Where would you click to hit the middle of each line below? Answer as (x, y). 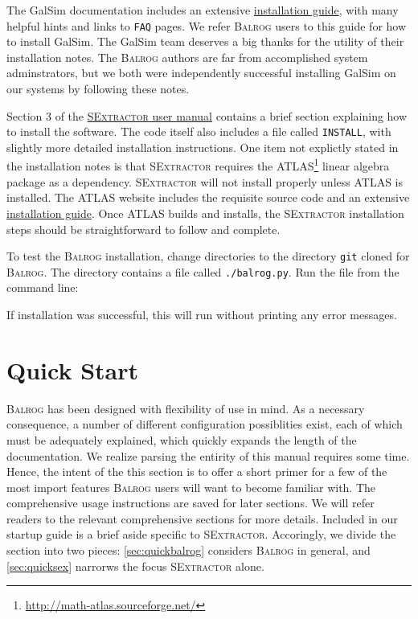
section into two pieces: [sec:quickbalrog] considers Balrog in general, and (189, 550)
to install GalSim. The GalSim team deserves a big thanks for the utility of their (205, 41)
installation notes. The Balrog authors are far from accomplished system (187, 57)
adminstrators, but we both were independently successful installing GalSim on (201, 73)
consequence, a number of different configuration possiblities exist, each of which (205, 424)
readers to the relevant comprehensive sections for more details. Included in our (202, 518)
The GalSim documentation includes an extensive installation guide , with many (203, 10)
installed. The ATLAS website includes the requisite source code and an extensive (208, 197)
